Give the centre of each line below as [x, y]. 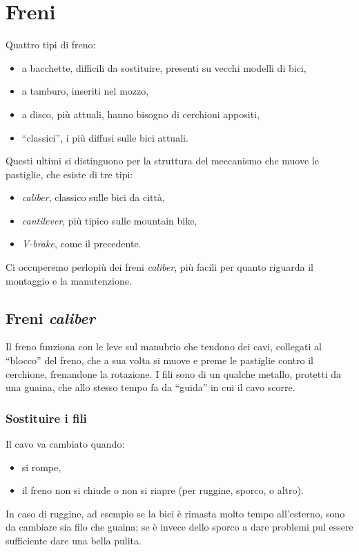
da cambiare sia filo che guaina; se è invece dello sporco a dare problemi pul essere [179, 527]
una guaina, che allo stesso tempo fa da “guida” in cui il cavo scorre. [151, 387]
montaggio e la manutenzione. [69, 280]
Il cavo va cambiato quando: [65, 444]
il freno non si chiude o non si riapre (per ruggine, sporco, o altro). [163, 490]
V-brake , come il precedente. [81, 244]
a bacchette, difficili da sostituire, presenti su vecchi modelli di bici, [164, 67]
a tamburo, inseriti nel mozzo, [85, 91]
